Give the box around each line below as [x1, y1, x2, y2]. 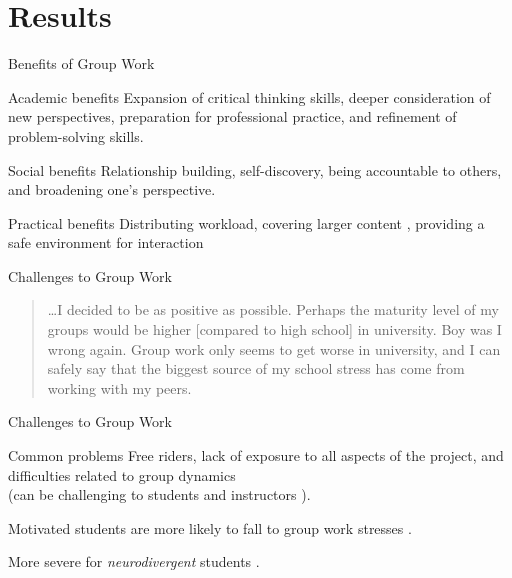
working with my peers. [47, 377, 192, 398]
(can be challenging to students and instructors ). [8, 484, 311, 505]
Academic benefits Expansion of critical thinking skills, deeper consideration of [8, 86, 491, 107]
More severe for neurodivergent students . [8, 551, 260, 572]
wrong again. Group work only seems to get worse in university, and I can [47, 338, 501, 359]
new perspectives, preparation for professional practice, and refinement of [8, 106, 457, 127]
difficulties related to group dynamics [8, 464, 236, 485]
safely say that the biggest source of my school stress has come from [47, 358, 465, 379]
